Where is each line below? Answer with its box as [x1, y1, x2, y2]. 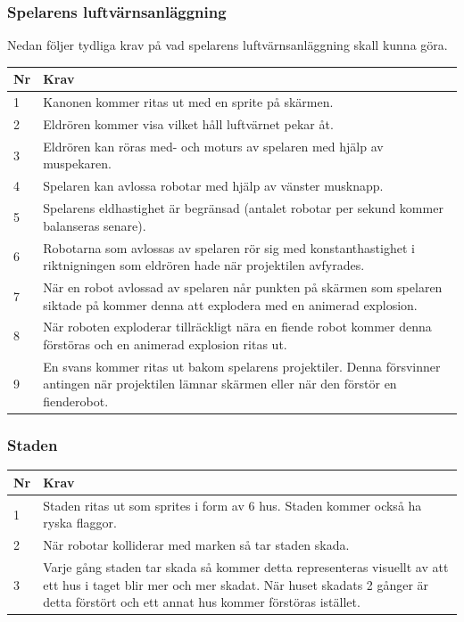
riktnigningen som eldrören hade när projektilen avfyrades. [43, 256, 365, 274]
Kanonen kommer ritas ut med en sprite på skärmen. [43, 93, 334, 111]
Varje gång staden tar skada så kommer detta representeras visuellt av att [43, 558, 449, 576]
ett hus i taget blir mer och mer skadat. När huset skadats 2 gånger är [43, 575, 429, 593]
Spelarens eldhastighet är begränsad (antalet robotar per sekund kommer [43, 199, 443, 217]
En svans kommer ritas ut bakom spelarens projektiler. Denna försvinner [43, 356, 441, 375]
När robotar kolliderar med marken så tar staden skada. [43, 536, 350, 554]
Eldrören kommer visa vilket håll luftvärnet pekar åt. [43, 115, 334, 133]
